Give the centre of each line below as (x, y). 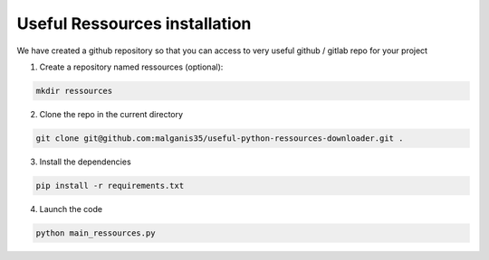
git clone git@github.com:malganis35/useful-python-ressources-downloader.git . (220, 138)
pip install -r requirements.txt (110, 186)
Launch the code (71, 209)
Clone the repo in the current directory (111, 114)
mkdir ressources (74, 91)
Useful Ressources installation (134, 23)
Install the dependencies (85, 162)
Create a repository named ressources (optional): (131, 67)
